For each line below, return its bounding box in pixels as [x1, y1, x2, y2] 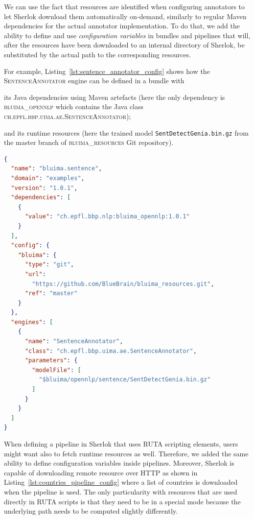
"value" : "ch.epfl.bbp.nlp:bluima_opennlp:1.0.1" [24, 213, 190, 220]
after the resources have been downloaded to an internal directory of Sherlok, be [4, 40, 245, 50]
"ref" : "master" [24, 290, 78, 297]
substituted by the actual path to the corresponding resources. [4, 49, 191, 59]
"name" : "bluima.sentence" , [11, 165, 102, 172]
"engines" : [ [11, 318, 53, 326]
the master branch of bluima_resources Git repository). [4, 137, 174, 147]
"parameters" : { [24, 357, 78, 364]
